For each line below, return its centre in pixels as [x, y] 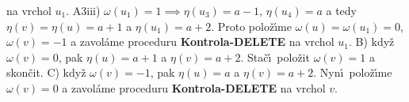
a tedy [341, 10]
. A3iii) [83, 10]
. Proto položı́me [251, 26]
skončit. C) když [46, 72]
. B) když [371, 42]
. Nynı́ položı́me [353, 72]
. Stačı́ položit [275, 57]
